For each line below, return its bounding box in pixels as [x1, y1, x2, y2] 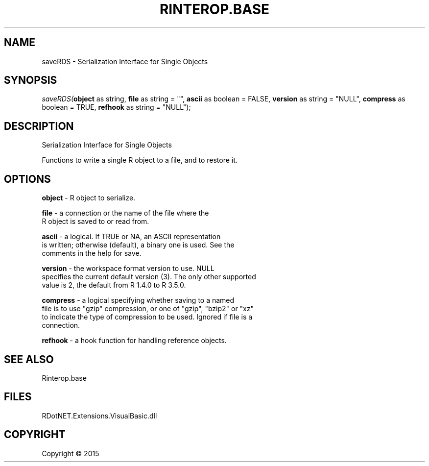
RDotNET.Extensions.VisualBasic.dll [42, 411, 157, 420]
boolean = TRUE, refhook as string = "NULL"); [42, 103, 191, 112]
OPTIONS [4, 172, 51, 185]
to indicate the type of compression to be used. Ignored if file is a [42, 313, 253, 321]
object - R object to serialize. [42, 194, 136, 202]
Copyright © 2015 [42, 449, 99, 458]
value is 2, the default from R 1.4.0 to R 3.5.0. [42, 281, 186, 290]
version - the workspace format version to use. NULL [42, 264, 214, 273]
